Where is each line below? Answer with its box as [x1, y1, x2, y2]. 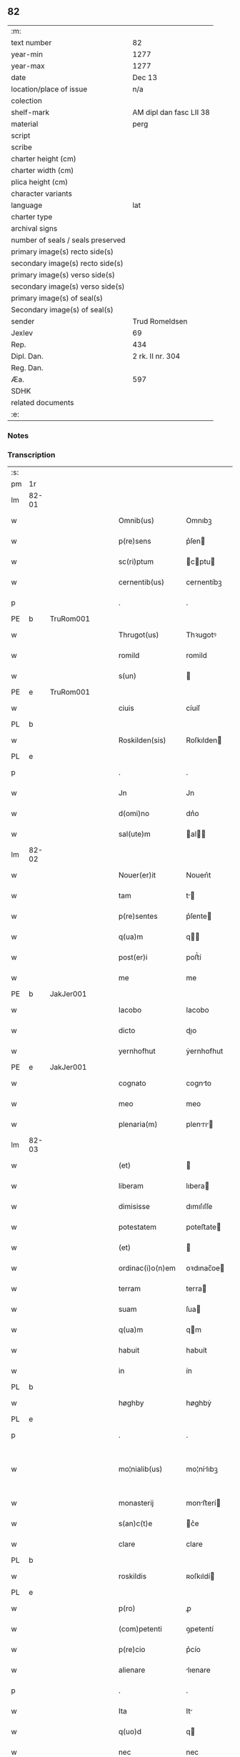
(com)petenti [118, 1624, 162, 1634]
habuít [185, 1345, 207, 1355]
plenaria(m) [118, 1120, 158, 1130]
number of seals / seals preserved [11, 235, 126, 245]
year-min [11, 49, 43, 59]
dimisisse [118, 1202, 150, 1212]
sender [11, 316, 35, 326]
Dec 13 [132, 72, 158, 82]
